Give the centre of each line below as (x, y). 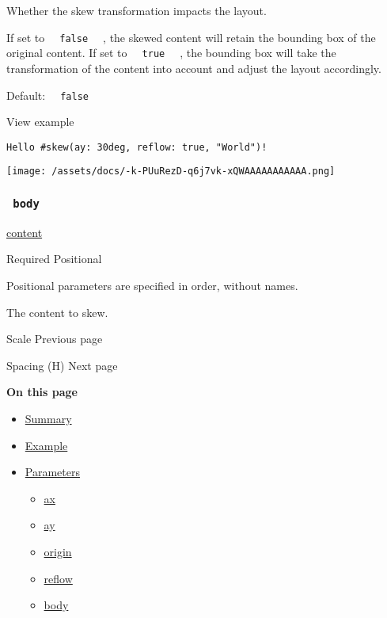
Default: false (47, 95)
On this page (42, 392)
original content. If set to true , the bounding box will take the (171, 53)
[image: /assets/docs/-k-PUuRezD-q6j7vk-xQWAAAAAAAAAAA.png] (171, 172)
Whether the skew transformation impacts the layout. (137, 10)
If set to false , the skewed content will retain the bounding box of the (191, 37)
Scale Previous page (55, 339)
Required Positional (54, 259)
